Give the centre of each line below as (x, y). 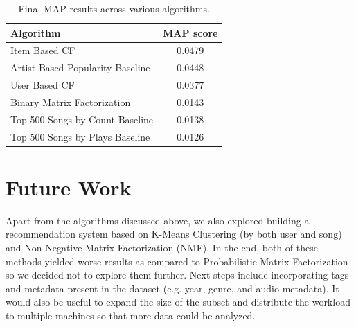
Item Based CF (43, 50)
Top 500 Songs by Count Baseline (82, 119)
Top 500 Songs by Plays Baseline (80, 136)
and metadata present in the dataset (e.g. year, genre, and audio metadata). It (172, 288)
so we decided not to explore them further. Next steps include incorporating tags (177, 275)
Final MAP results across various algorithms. (114, 8)
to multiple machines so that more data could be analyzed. (131, 316)
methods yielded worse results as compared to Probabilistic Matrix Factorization (177, 261)
